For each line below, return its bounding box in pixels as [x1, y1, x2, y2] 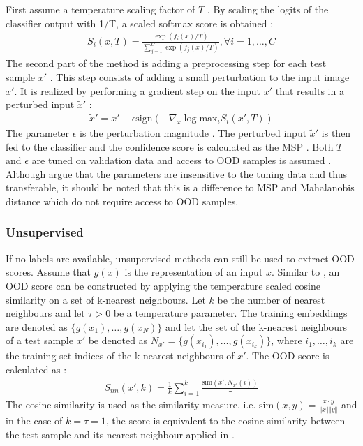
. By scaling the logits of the [207, 2, 329, 16]
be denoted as [88, 333, 148, 348]
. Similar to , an [272, 265, 340, 279]
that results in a [275, 83, 344, 98]
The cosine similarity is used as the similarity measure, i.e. [6, 396, 256, 411]
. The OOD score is [246, 348, 329, 363]
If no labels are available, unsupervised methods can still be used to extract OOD [6, 251, 355, 265]
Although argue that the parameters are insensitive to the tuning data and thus [6, 166, 347, 181]
